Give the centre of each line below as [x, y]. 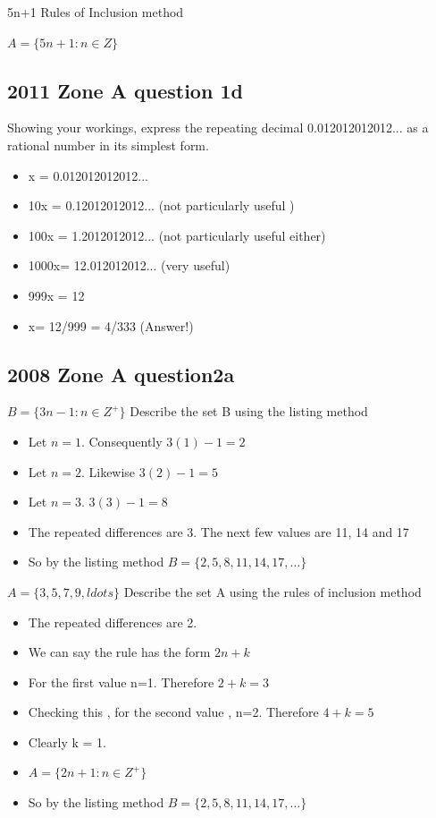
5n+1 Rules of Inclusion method [96, 12]
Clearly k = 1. [67, 741]
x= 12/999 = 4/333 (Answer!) [111, 325]
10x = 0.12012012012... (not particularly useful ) [161, 205]
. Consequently [122, 441]
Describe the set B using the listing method [249, 411]
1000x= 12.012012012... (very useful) [129, 265]
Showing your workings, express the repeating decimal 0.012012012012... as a [218, 128]
